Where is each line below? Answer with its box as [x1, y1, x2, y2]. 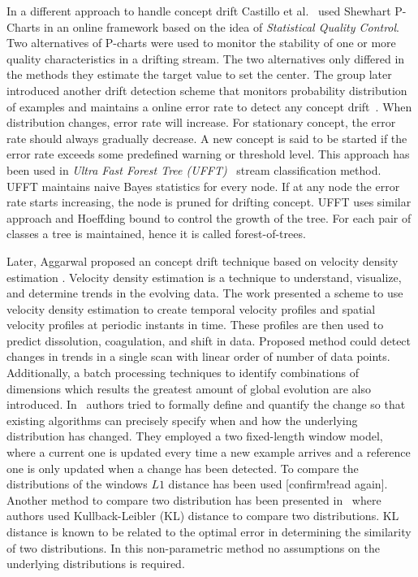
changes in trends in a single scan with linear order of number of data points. [6, 348, 390, 365]
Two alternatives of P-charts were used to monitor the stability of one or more [6, 34, 396, 51]
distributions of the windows [6, 475, 148, 492]
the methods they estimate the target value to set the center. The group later [6, 66, 392, 83]
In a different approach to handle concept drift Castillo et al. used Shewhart [6, 2, 391, 19]
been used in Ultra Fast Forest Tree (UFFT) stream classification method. [6, 161, 381, 178]
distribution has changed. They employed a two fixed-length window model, [6, 427, 383, 445]
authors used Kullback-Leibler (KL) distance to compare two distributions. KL [6, 507, 399, 524]
